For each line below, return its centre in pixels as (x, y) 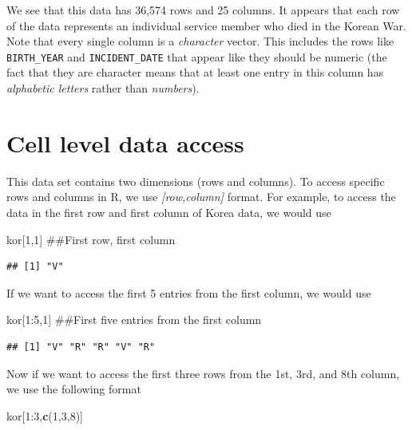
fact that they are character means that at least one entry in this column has (195, 72)
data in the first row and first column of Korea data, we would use (169, 212)
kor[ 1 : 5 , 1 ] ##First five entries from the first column (134, 320)
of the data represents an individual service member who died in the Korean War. (206, 25)
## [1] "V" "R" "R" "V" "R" (81, 347)
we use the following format (74, 389)
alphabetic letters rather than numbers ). (103, 88)
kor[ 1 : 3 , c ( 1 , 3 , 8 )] (45, 415)
